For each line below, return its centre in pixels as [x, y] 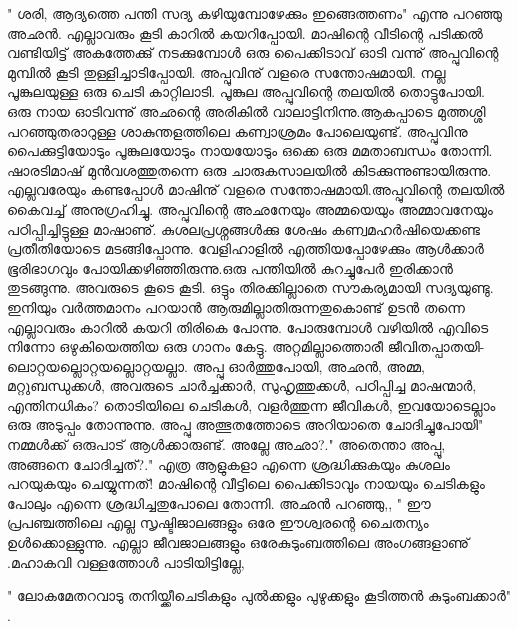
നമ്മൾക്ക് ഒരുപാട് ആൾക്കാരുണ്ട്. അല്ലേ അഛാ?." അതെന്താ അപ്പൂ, [226, 444]
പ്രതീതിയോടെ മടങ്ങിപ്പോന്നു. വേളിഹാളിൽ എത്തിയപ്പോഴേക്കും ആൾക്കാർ [245, 248]
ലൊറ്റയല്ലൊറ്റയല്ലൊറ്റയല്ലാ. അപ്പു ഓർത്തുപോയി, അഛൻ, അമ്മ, [216, 365]
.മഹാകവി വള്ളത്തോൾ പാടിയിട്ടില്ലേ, [126, 561]
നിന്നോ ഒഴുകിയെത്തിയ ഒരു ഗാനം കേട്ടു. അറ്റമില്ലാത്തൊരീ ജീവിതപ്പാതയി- [246, 346]
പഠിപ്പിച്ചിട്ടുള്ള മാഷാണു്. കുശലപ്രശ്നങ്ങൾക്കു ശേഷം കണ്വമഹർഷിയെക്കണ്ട [244, 228]
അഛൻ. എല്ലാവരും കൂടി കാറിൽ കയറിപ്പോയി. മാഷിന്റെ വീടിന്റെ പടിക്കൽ [245, 32]
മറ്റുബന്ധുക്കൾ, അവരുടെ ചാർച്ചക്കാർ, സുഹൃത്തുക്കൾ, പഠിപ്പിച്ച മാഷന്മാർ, [242, 385]
